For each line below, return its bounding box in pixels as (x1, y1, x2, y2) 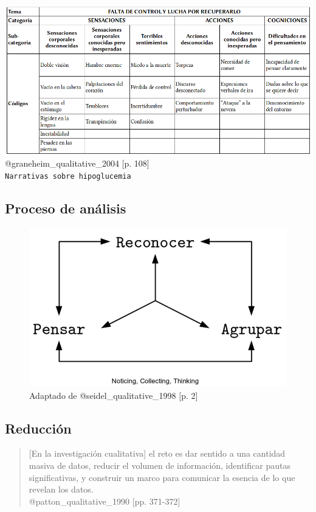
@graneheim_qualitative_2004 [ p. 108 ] (5, 157, 149, 170)
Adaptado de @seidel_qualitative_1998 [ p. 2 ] (29, 389, 198, 401)
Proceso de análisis (5, 198, 126, 217)
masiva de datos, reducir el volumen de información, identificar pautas (29, 459, 290, 472)
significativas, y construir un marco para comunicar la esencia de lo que (29, 471, 295, 483)
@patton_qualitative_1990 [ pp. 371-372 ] (29, 494, 180, 507)
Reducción (5, 418, 72, 437)
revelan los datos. (29, 483, 94, 496)
